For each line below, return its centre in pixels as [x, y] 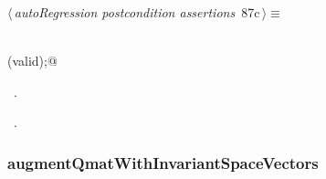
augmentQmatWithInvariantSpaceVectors [163, 162]
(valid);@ [32, 61]
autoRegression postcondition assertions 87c [137, 12]
